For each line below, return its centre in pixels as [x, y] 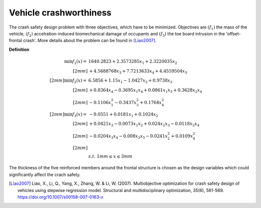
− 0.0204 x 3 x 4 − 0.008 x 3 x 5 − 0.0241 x [128, 136]
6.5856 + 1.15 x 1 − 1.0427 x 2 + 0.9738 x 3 [130, 81]
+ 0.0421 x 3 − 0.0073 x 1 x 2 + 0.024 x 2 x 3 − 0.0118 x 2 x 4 [144, 124]
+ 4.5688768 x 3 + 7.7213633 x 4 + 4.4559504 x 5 [138, 72]
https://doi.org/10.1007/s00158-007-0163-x [60, 197]
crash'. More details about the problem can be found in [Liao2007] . [90, 41]
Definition [19, 49]
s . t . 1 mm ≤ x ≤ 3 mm [110, 156]
